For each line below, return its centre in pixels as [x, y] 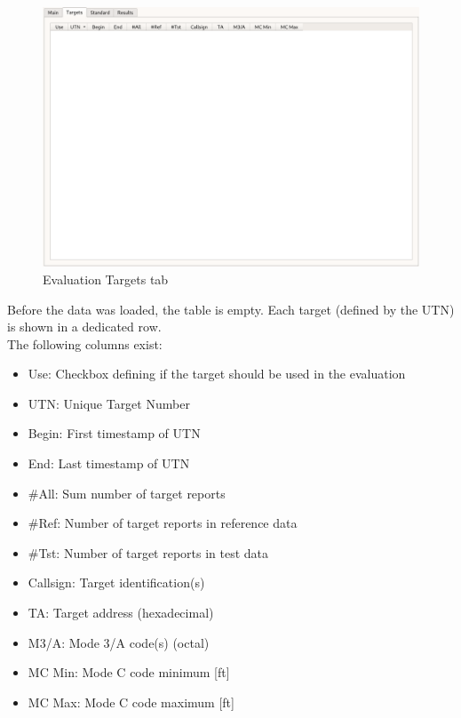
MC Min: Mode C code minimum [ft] [129, 672]
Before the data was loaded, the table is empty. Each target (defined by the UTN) [231, 309]
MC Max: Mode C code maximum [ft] [131, 702]
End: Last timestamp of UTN [109, 463]
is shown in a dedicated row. [84, 327]
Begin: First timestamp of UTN [114, 433]
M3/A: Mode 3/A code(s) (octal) [119, 642]
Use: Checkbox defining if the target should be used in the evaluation [217, 374]
